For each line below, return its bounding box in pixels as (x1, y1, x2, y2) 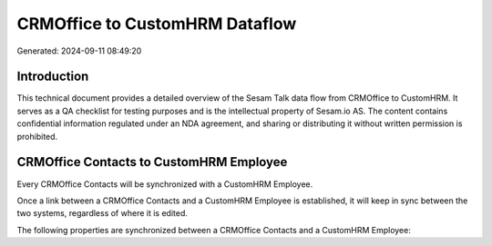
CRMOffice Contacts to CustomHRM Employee (16, 154, 288, 170)
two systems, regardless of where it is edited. (16, 208, 189, 219)
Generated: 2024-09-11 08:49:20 (16, 45, 142, 56)
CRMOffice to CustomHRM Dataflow (16, 14, 297, 34)
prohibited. (16, 131, 58, 142)
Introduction (16, 69, 89, 84)
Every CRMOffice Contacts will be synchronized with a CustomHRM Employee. (16, 178, 313, 190)
